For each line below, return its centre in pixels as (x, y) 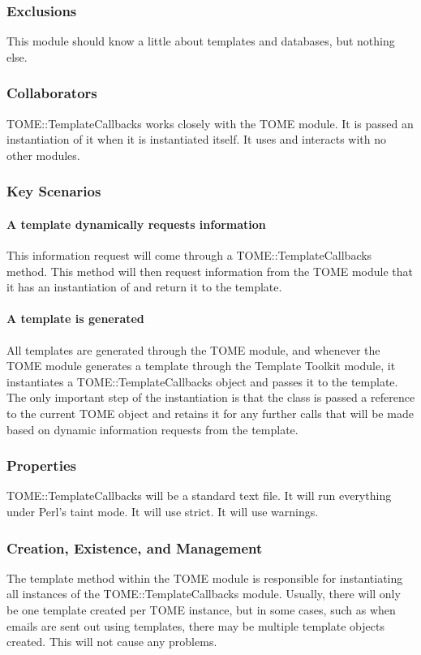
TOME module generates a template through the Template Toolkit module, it (201, 366)
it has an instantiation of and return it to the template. (144, 287)
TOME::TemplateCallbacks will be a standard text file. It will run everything (199, 496)
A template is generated (75, 319)
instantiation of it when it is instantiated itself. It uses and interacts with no (197, 139)
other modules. (43, 155)
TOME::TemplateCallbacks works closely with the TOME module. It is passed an (210, 123)
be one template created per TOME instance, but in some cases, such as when (201, 610)
